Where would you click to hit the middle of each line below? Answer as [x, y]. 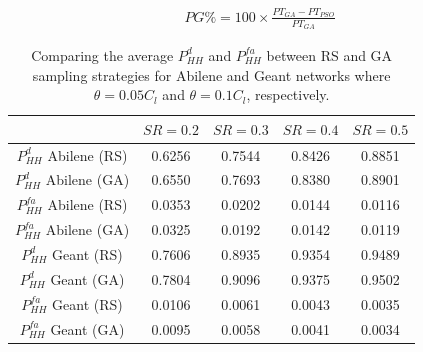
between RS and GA [329, 54]
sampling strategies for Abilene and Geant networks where [211, 74]
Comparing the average [102, 54]
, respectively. [288, 94]
